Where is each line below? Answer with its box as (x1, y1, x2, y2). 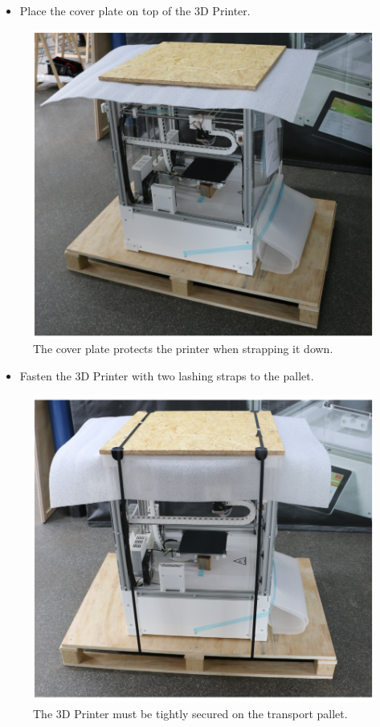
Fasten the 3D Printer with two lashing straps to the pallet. (19, 367, 314, 384)
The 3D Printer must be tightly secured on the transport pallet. (33, 705, 348, 721)
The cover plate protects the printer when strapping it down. (33, 340, 333, 357)
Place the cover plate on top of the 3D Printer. (19, 2, 251, 18)
